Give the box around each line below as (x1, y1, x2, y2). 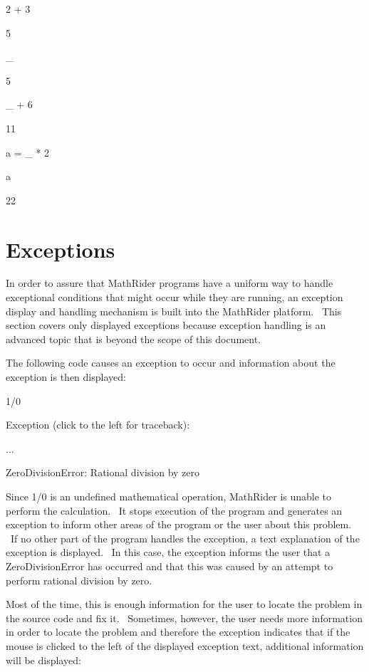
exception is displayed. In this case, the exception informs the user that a (6, 545, 331, 560)
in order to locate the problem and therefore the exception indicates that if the (6, 624, 350, 639)
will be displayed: (6, 652, 81, 667)
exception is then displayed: (6, 369, 126, 384)
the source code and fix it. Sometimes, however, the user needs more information (6, 610, 363, 625)
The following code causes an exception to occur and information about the (6, 355, 336, 370)
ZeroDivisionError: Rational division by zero (6, 465, 200, 480)
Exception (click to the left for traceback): (6, 417, 190, 432)
